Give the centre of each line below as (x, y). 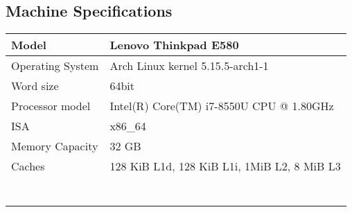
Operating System (55, 66)
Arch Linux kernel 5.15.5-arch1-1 (189, 66)
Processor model (51, 106)
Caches (28, 166)
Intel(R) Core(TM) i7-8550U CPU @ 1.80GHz (222, 106)
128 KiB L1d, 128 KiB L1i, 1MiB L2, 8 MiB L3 (225, 166)
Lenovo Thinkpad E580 (174, 45)
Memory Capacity (55, 146)
